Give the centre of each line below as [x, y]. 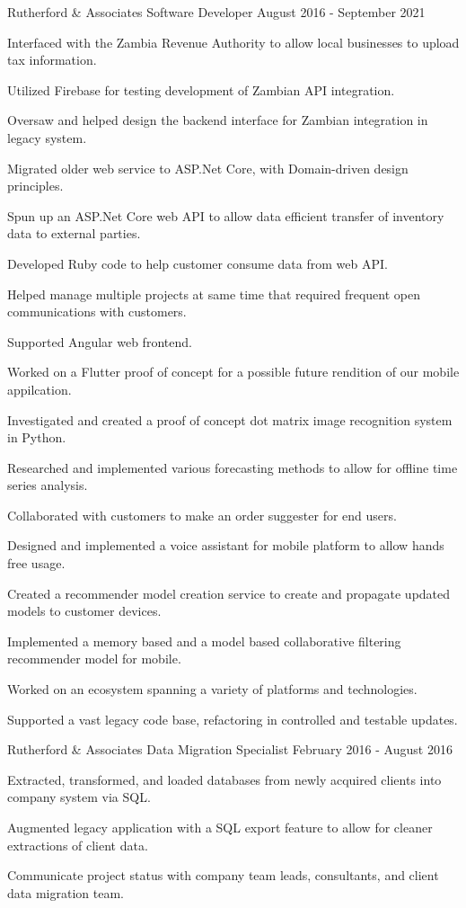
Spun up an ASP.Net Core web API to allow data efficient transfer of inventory [226, 215]
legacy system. [47, 137]
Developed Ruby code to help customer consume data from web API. [198, 263]
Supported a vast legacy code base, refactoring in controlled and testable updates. [233, 719]
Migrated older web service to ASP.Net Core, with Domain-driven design [208, 168]
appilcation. [40, 389]
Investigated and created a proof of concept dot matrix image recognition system [230, 419]
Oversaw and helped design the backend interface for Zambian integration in [218, 120]
